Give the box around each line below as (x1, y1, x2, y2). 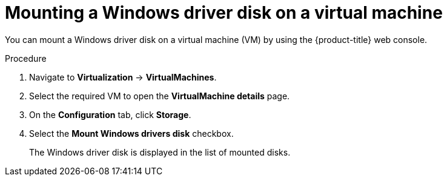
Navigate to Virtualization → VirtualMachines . (29, 71, 217, 82)
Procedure (5, 53, 47, 64)
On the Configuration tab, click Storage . (29, 109, 191, 120)
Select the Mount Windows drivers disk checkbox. (29, 128, 234, 139)
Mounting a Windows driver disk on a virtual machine (5, 2, 443, 23)
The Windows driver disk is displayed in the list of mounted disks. (29, 146, 291, 157)
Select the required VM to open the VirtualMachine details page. (29, 90, 290, 101)
